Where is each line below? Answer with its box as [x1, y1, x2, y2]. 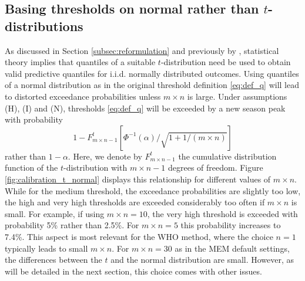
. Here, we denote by [68, 150, 142, 162]
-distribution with [63, 161, 128, 174]
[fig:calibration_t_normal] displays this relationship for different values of [5, 172, 271, 185]
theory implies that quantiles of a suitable [5, 56, 156, 68]
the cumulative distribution [178, 150, 277, 162]
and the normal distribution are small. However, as [110, 253, 294, 266]
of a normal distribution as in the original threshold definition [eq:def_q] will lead [5, 79, 299, 91]
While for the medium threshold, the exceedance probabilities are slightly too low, [5, 184, 301, 197]
